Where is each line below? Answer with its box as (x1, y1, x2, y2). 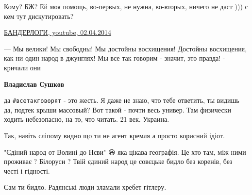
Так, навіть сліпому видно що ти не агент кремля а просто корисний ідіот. (4, 130, 225, 140)
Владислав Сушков (4, 79, 65, 89)
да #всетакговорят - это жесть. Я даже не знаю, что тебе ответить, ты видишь (4, 95, 239, 105)
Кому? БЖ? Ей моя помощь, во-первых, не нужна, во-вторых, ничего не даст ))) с (4, 1, 248, 11)
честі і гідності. (4, 165, 50, 176)
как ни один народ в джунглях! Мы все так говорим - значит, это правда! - (4, 53, 225, 63)
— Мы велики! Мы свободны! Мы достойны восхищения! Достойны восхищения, (4, 43, 247, 53)
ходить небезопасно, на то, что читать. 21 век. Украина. (4, 114, 169, 124)
